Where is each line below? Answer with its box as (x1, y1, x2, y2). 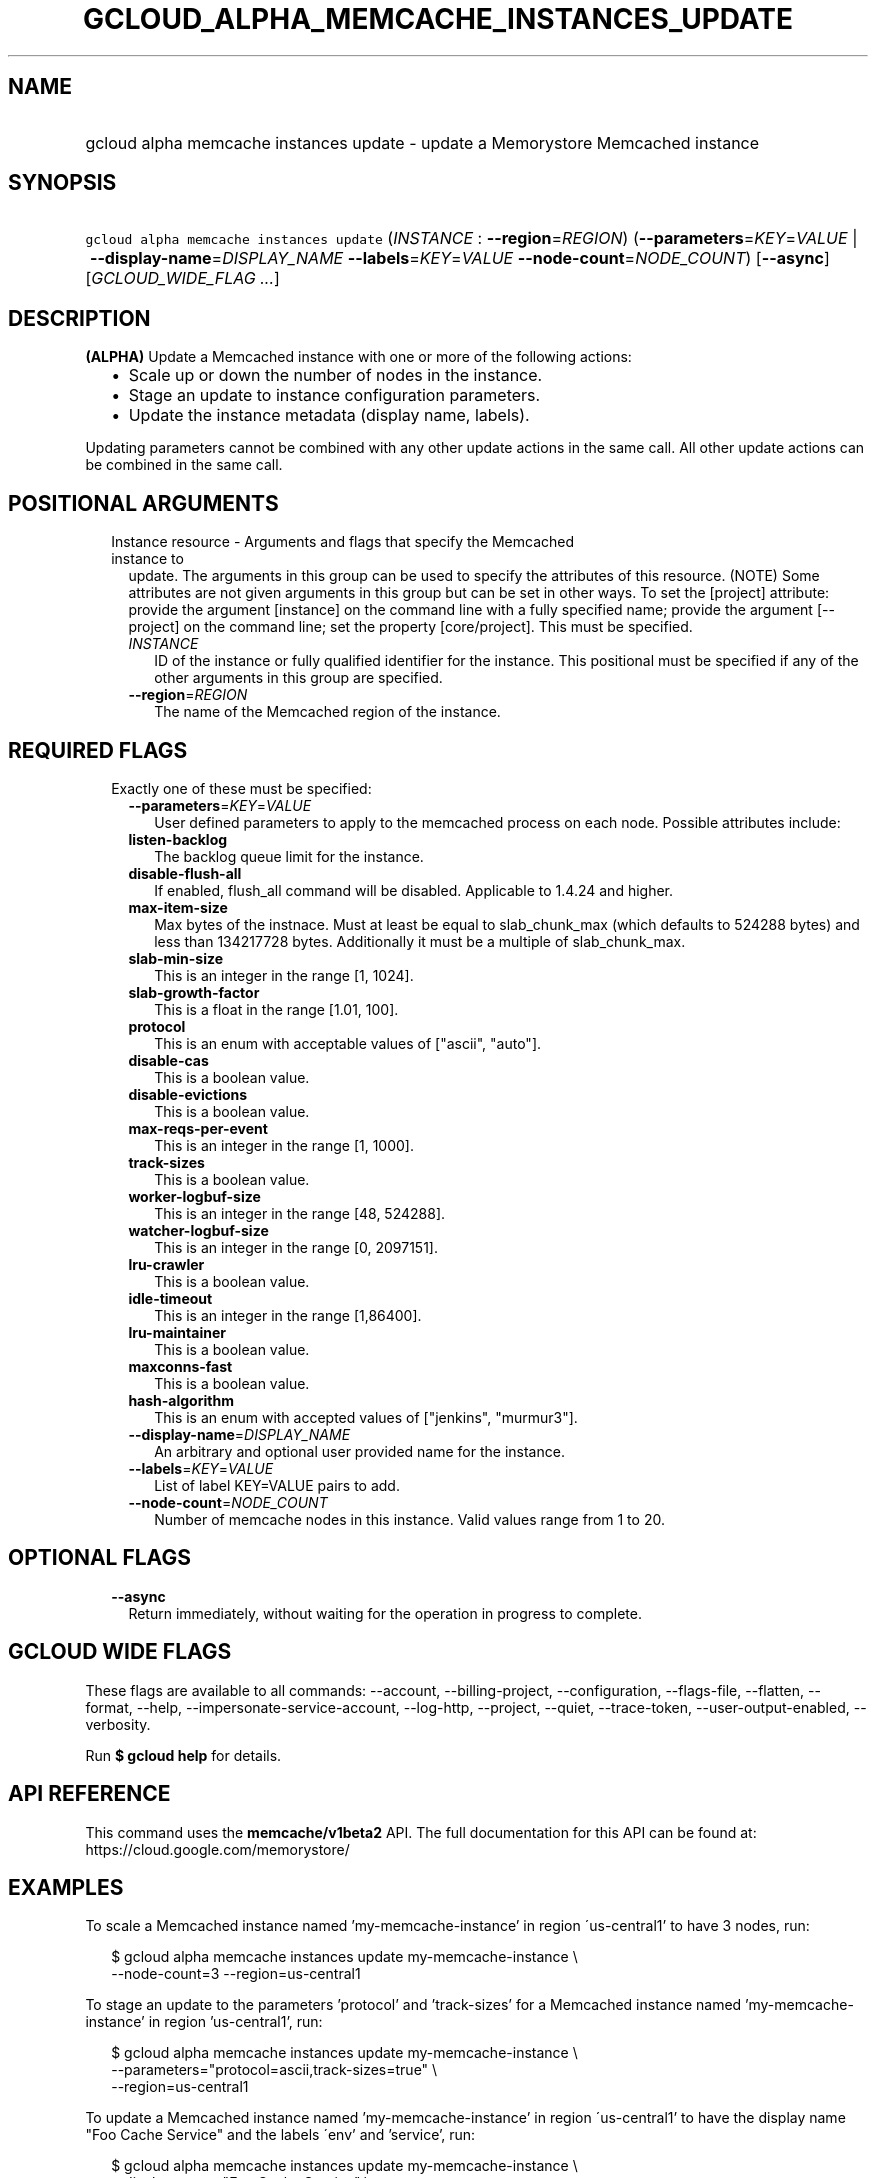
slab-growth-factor (128, 983, 260, 1001)
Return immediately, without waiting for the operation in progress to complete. (128, 1604, 642, 1622)
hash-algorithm (128, 1391, 234, 1409)
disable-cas (128, 1051, 209, 1069)
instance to (111, 550, 184, 568)
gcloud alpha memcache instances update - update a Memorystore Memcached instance (85, 132, 760, 153)
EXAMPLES (8, 1874, 124, 1900)
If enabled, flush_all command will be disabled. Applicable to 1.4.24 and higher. (154, 881, 674, 899)
